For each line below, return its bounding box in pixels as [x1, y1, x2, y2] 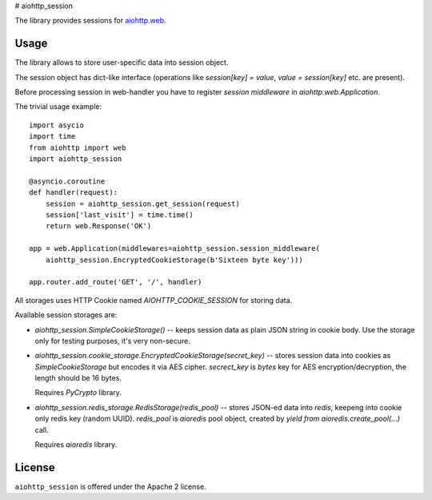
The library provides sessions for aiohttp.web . [14, 16, 167, 26]
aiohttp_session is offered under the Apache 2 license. [14, 482, 207, 491]
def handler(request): [29, 188, 118, 197]
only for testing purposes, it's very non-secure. [34, 336, 191, 345]
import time [29, 132, 76, 141]
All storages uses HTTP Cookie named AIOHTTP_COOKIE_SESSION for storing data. [14, 295, 293, 304]
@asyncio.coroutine [29, 176, 106, 186]
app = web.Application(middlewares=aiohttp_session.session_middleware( [29, 244, 320, 253]
